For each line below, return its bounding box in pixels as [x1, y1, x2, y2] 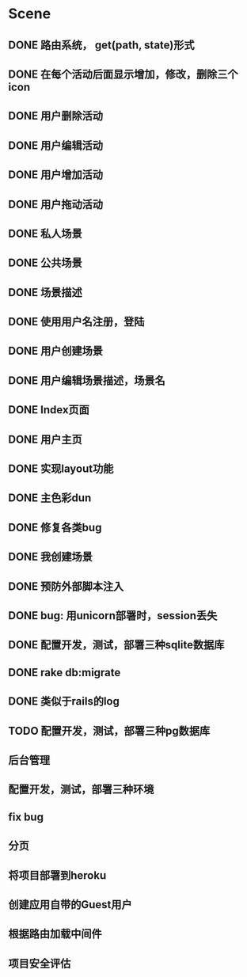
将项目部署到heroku [8, 869, 107, 882]
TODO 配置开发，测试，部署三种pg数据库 [8, 724, 211, 737]
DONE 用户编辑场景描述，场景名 [8, 374, 166, 387]
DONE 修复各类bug [8, 520, 102, 534]
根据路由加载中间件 [8, 927, 102, 941]
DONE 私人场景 [8, 226, 83, 240]
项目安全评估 [8, 956, 71, 970]
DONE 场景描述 [8, 286, 83, 299]
